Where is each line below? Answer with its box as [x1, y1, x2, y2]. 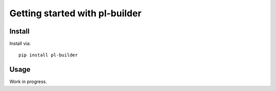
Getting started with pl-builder [9, 8, 142, 19]
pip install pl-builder [18, 52, 78, 58]
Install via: [9, 41, 31, 47]
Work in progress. [9, 79, 47, 85]
